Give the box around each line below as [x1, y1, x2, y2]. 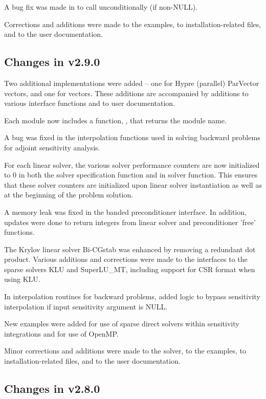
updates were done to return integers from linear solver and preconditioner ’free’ [4, 216, 256, 227]
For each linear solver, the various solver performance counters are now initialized [4, 159, 260, 170]
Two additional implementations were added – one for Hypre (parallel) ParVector [4, 77, 259, 88]
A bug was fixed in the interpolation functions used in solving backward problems [4, 132, 260, 143]
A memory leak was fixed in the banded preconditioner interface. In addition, [4, 206, 247, 217]
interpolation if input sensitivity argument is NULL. [4, 301, 168, 312]
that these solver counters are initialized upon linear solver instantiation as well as [4, 179, 262, 190]
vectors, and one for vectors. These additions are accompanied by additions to [4, 87, 249, 98]
